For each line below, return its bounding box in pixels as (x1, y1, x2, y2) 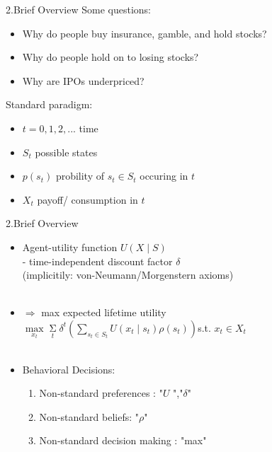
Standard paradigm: (6, 97, 93, 112)
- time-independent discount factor (22, 253, 173, 268)
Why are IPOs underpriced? (22, 73, 144, 88)
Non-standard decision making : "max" (39, 433, 207, 448)
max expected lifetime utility (41, 305, 166, 320)
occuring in (140, 168, 188, 183)
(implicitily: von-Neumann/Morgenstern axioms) (22, 267, 234, 282)
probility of (55, 168, 105, 183)
